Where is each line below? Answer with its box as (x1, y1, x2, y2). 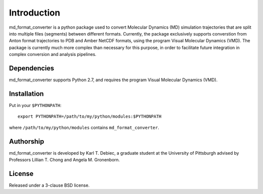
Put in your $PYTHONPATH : (9, 102, 62, 108)
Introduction (9, 7, 60, 18)
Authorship (9, 137, 44, 145)
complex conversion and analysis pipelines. (9, 52, 97, 57)
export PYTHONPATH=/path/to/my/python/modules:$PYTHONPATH (18, 114, 162, 119)
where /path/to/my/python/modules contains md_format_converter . (9, 124, 159, 130)
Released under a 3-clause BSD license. (9, 182, 90, 188)
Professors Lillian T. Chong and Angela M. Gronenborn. (9, 157, 120, 162)
